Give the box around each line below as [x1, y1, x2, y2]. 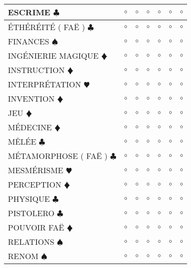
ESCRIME [8, 6, 50, 18]
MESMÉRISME [8, 164, 64, 176]
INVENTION [8, 93, 55, 104]
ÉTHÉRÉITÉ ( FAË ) [8, 21, 85, 33]
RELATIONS [8, 236, 55, 247]
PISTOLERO [8, 207, 55, 219]
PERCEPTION [8, 179, 62, 190]
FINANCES [8, 36, 49, 47]
